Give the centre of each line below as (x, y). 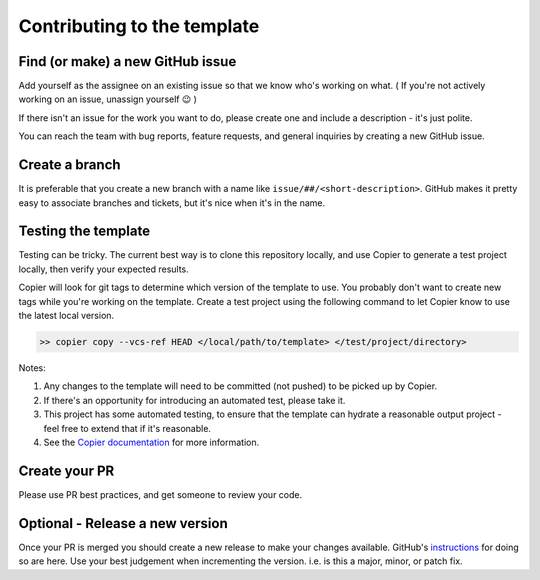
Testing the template (84, 231)
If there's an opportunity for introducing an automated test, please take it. (194, 400)
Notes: (32, 367)
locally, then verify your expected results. (103, 269)
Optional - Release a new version (123, 523)
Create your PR (66, 470)
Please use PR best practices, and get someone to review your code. (160, 494)
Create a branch (69, 165)
